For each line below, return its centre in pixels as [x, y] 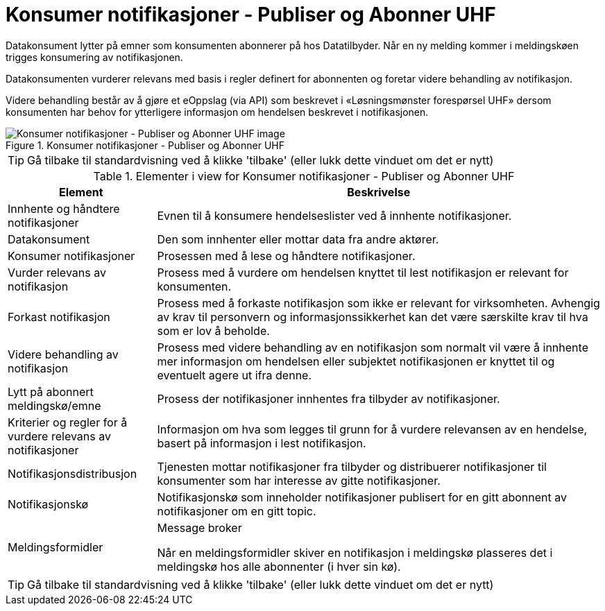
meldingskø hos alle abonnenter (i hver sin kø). [279, 566]
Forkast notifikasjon [59, 317]
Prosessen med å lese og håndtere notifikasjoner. [286, 256]
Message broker [199, 527]
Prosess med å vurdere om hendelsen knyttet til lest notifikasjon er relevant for [363, 272]
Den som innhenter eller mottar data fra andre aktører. [298, 239]
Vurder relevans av [57, 272]
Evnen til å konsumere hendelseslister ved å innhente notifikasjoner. [334, 215]
